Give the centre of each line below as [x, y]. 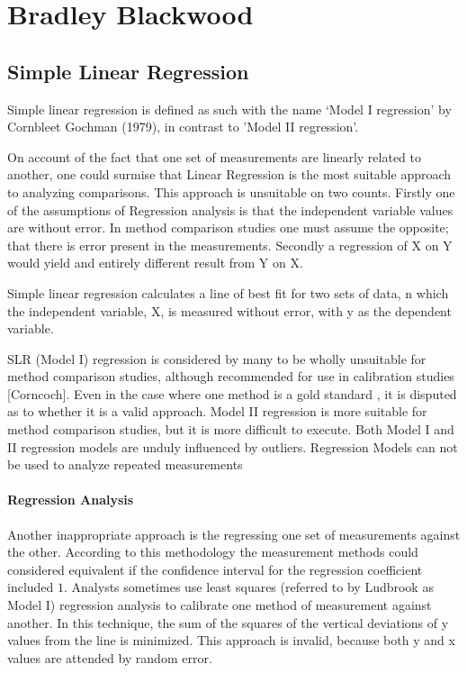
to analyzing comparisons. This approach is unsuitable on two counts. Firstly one [231, 191]
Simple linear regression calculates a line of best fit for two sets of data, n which [228, 292]
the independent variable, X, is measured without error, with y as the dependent [229, 310]
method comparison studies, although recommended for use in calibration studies [231, 376]
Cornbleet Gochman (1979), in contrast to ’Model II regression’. [183, 127]
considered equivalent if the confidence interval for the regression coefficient [215, 569]
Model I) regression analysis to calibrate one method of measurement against [220, 605]
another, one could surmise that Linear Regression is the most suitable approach [229, 174]
